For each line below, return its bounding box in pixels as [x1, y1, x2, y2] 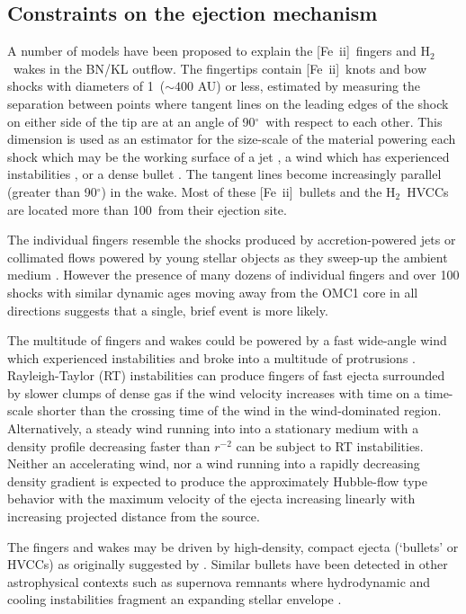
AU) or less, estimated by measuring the [197, 76, 421, 95]
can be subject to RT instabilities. [236, 436, 424, 455]
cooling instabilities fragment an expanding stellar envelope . [7, 590, 342, 609]
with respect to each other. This [265, 111, 443, 130]
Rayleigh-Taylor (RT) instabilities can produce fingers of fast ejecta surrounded [7, 366, 445, 385]
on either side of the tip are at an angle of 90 [7, 111, 255, 130]
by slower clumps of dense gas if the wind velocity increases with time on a [7, 383, 420, 402]
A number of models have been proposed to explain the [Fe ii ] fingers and [7, 41, 417, 60]
